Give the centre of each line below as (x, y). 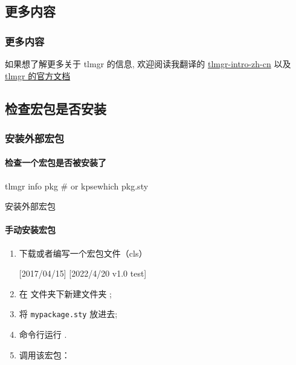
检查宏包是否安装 (56, 108)
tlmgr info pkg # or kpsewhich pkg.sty (77, 186)
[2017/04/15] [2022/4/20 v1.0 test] (83, 273)
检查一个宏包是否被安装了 (56, 163)
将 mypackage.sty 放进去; (68, 314)
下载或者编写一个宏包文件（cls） (83, 253)
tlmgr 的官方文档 (38, 75)
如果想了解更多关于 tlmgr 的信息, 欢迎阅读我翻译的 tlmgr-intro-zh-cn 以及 (148, 64)
